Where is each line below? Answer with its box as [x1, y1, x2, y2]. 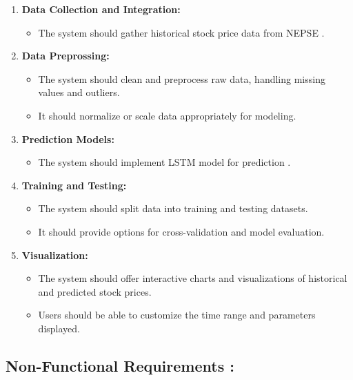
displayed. [38, 321, 80, 335]
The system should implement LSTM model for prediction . [38, 155, 291, 169]
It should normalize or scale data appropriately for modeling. [38, 108, 296, 122]
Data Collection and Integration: [21, 2, 181, 16]
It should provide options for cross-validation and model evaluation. [38, 224, 325, 238]
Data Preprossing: [21, 48, 110, 63]
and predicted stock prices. [38, 284, 152, 298]
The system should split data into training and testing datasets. [38, 201, 308, 216]
